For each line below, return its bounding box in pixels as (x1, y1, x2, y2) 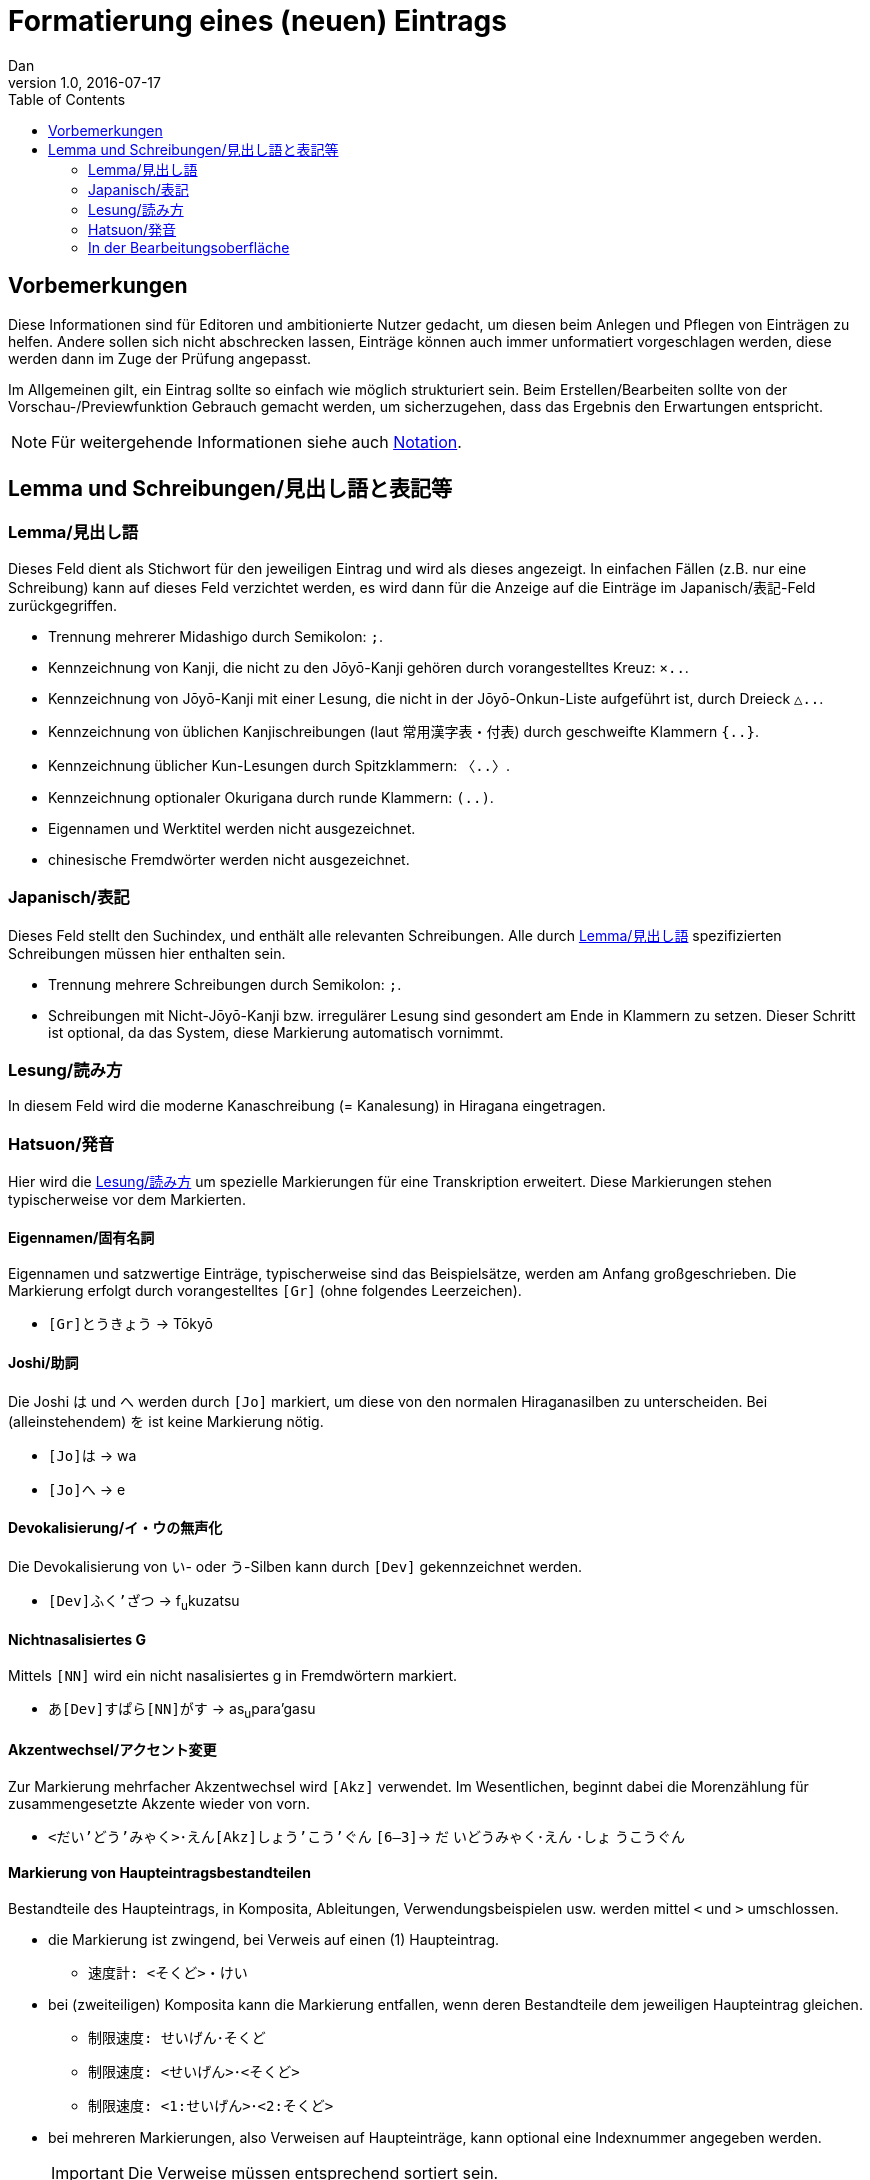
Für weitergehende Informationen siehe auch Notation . (51, 431, 462, 452)
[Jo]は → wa (48, 1446, 137, 1464)
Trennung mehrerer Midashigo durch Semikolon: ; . (48, 627, 383, 645)
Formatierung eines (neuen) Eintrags (8, 4, 507, 38)
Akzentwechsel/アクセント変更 (8, 1741, 217, 1759)
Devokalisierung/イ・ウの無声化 (8, 1519, 223, 1537)
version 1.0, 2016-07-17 (8, 73, 161, 91)
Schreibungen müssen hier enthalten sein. (8, 944, 286, 962)
